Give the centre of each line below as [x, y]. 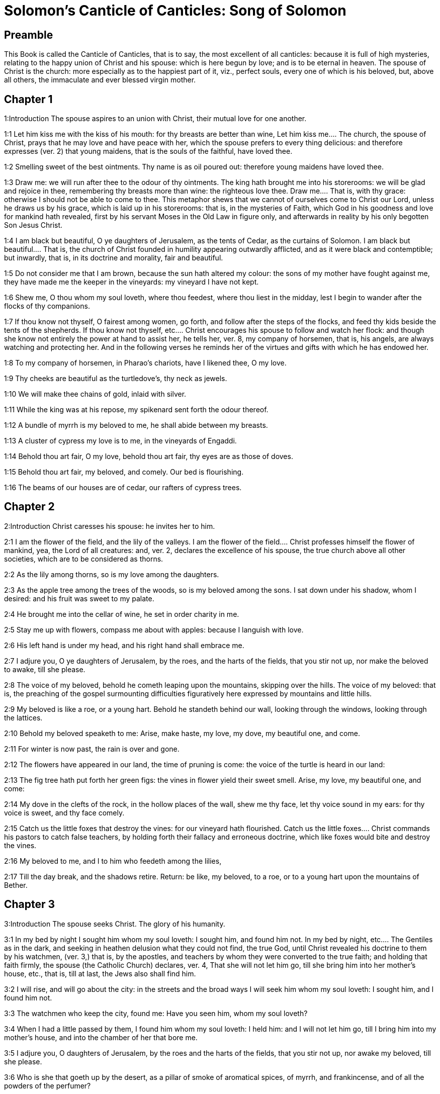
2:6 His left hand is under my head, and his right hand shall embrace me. [124, 645]
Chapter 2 [29, 507]
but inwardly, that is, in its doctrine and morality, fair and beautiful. [114, 258]
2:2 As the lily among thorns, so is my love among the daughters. [112, 574]
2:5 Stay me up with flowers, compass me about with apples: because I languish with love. [154, 629]
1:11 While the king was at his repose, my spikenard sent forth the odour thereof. [136, 410]
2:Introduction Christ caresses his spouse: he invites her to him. [110, 526]
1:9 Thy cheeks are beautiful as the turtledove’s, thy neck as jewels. [116, 379]
